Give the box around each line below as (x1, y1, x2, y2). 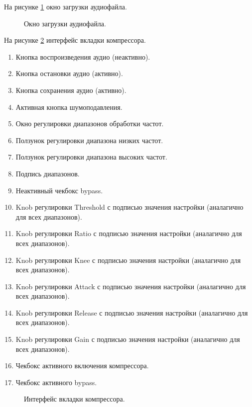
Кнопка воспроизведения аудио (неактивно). (15, 51, 150, 62)
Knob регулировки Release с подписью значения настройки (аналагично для (15, 307, 248, 318)
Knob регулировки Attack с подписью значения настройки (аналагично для (15, 281, 246, 291)
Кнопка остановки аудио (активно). (15, 68, 123, 79)
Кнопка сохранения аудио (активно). (15, 84, 126, 95)
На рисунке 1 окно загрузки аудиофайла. (4, 1, 127, 11)
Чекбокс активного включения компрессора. (15, 360, 149, 371)
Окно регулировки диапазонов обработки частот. (15, 118, 164, 129)
